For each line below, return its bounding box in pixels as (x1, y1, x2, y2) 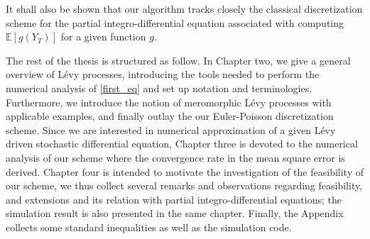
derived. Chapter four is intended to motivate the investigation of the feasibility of (6, 164, 364, 179)
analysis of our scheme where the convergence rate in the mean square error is (6, 150, 345, 165)
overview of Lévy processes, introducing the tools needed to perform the (6, 67, 320, 82)
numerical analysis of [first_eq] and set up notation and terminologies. (6, 80, 312, 95)
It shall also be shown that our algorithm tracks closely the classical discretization (6, 1, 363, 16)
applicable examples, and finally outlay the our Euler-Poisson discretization (6, 109, 334, 123)
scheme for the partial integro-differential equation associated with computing (6, 15, 344, 30)
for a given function (60, 29, 146, 44)
